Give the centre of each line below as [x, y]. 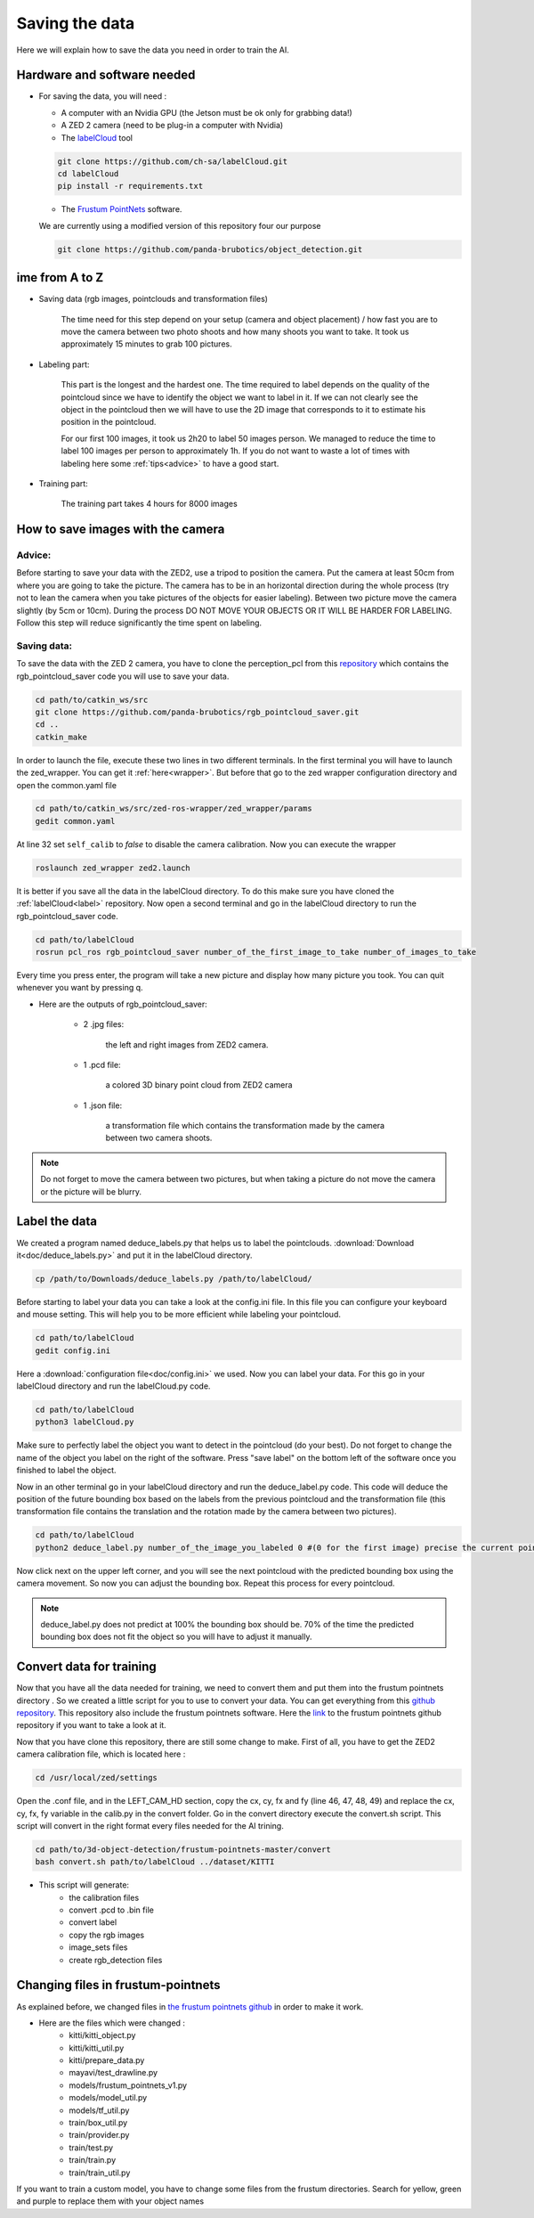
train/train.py [92, 2160]
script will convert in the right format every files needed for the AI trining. [150, 1825]
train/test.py [91, 2148]
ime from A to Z [60, 277]
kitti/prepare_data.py [107, 2060]
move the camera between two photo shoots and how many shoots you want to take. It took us [235, 332]
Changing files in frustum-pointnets [118, 1985]
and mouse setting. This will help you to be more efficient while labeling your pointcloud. [179, 1315]
